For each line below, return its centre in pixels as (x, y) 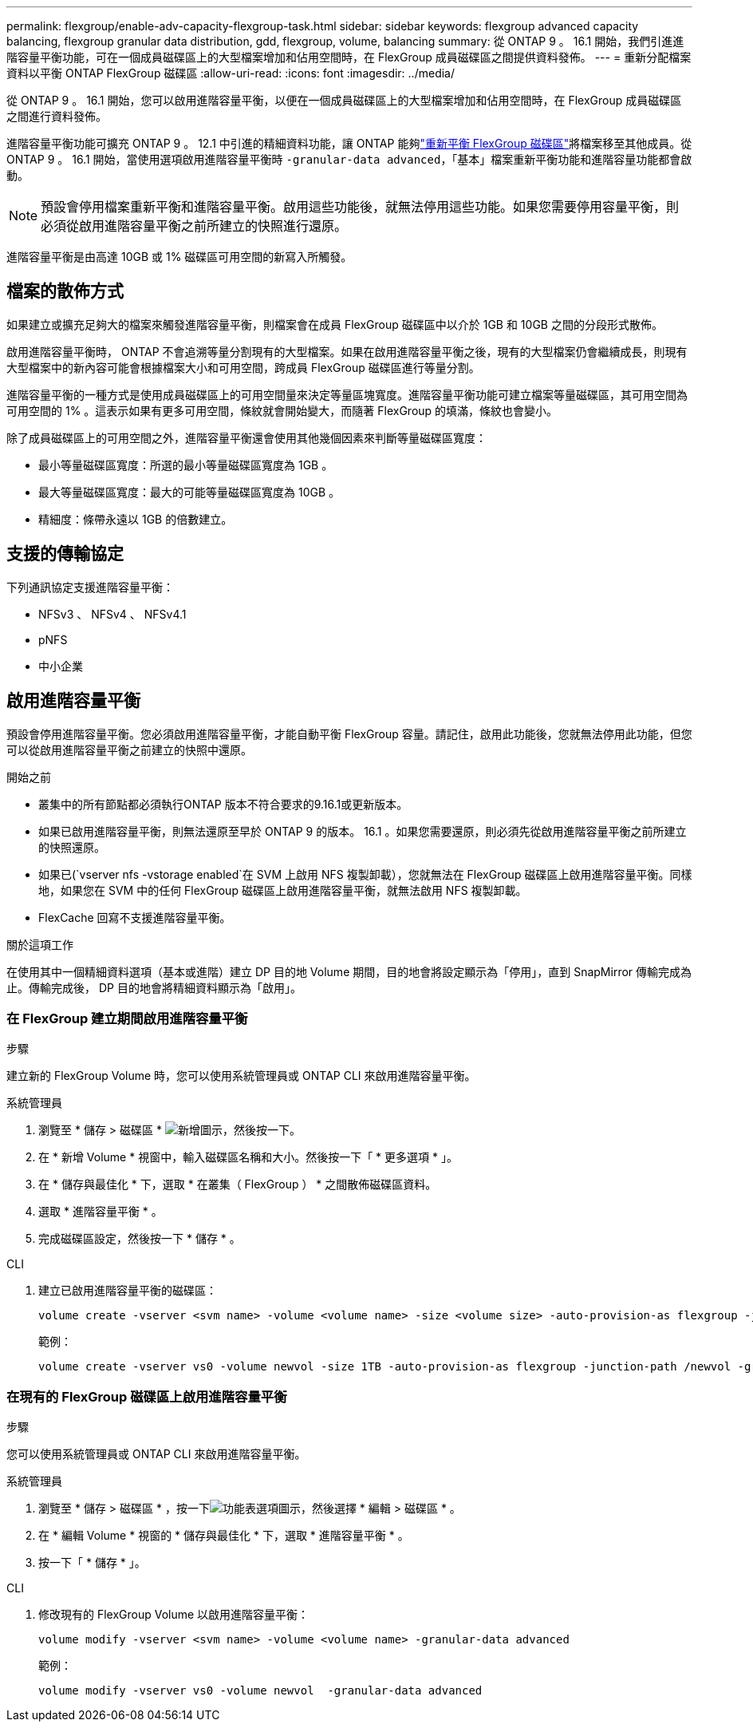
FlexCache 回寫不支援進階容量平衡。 (135, 917)
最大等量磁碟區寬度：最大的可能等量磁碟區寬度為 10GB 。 (189, 492)
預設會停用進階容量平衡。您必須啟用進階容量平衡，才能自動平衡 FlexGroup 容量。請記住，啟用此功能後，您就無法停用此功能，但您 (349, 734)
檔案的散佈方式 (65, 291)
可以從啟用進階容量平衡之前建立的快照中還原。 (129, 749)
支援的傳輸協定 (65, 554)
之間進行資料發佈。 (57, 116)
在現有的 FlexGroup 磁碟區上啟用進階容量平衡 (147, 1396)
